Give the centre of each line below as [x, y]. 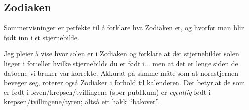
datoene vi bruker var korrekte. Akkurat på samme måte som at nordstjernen [121, 73]
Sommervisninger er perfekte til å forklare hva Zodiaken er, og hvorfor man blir [124, 28]
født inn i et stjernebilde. [42, 37]
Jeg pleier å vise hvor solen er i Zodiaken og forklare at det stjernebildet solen [122, 54]
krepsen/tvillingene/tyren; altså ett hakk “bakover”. [82, 101]
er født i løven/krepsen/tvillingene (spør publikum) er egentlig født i [107, 92]
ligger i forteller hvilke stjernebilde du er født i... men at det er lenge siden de [121, 63]
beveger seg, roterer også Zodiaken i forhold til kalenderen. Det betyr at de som [124, 82]
